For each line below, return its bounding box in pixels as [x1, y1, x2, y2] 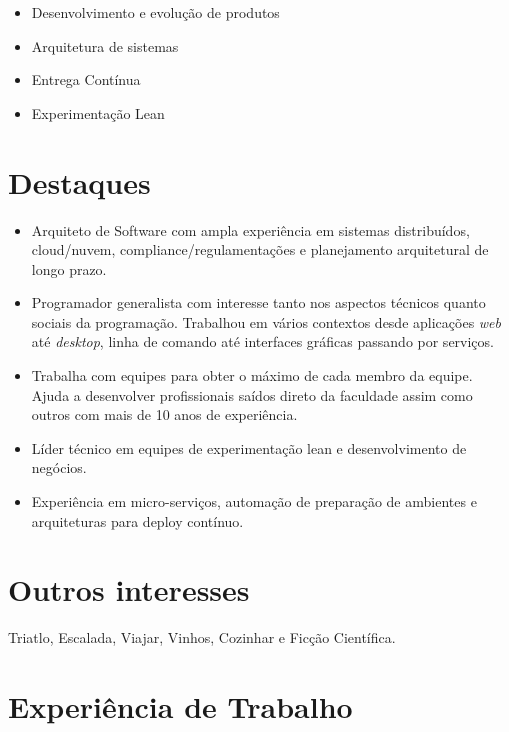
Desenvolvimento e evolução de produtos [31, 2, 280, 22]
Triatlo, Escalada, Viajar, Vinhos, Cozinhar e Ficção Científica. [8, 627, 396, 648]
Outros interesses [8, 569, 250, 610]
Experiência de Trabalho [8, 686, 353, 727]
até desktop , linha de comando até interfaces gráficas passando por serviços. [31, 331, 494, 352]
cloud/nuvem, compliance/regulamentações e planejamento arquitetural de [31, 239, 489, 260]
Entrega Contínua [31, 69, 141, 90]
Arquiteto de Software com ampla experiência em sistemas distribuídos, [31, 219, 470, 240]
